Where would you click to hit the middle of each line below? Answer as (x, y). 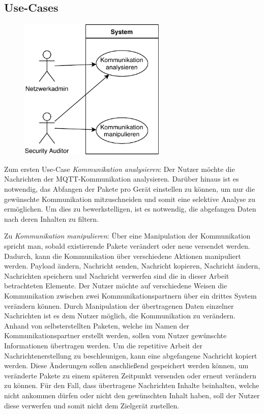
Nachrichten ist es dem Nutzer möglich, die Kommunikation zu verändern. (120, 316)
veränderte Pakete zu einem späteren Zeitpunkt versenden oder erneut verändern (130, 375)
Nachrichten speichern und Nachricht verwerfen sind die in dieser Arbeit (117, 275)
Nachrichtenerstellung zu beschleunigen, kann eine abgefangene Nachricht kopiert (131, 355)
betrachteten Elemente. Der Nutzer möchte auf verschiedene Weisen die (116, 286)
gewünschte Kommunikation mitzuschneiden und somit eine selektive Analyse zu (130, 199)
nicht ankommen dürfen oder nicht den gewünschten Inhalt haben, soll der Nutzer (132, 395)
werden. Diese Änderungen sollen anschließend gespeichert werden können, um (126, 365)
